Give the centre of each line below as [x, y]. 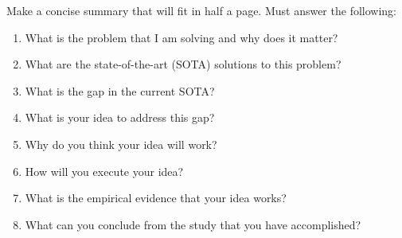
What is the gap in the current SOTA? [120, 90]
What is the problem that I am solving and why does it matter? [181, 37]
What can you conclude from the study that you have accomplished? [193, 224]
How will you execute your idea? [104, 171]
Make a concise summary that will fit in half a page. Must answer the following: [201, 10]
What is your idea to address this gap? [120, 117]
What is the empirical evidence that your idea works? [156, 198]
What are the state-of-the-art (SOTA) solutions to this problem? [183, 64]
